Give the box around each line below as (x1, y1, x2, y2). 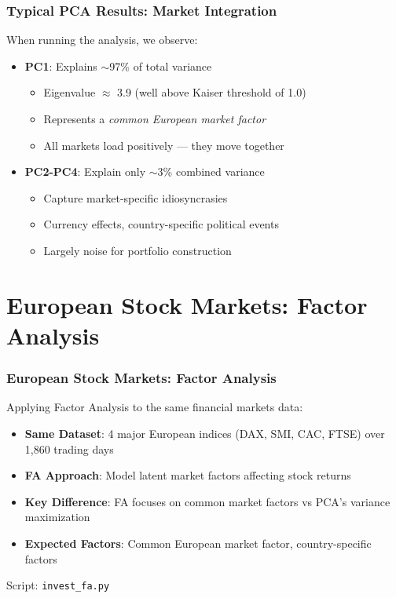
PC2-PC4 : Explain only (24, 163, 146, 180)
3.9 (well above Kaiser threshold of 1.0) (117, 84, 306, 100)
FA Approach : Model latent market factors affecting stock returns (24, 467, 351, 483)
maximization (24, 509, 90, 525)
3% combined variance (157, 163, 265, 180)
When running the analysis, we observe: (6, 31, 198, 48)
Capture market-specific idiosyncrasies (43, 189, 228, 206)
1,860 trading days (24, 440, 114, 457)
